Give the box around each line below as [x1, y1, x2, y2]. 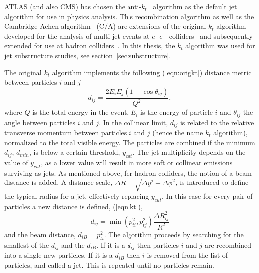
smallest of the [4, 239, 49, 250]
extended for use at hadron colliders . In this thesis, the [4, 40, 175, 51]
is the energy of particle [140, 107, 213, 117]
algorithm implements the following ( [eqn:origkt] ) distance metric [52, 67, 252, 77]
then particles [137, 239, 179, 250]
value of [4, 157, 28, 168]
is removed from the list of [147, 250, 228, 260]
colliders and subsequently [169, 30, 253, 41]
